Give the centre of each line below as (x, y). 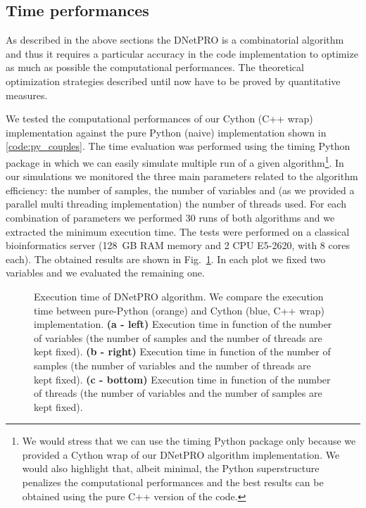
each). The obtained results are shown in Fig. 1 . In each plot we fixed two (166, 259)
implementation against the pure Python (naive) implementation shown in (166, 132)
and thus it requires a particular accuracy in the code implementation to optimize (182, 53)
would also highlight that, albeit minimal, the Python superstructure (171, 468)
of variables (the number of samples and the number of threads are (178, 337)
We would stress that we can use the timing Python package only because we (189, 441)
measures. (27, 95)
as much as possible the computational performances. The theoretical (155, 67)
